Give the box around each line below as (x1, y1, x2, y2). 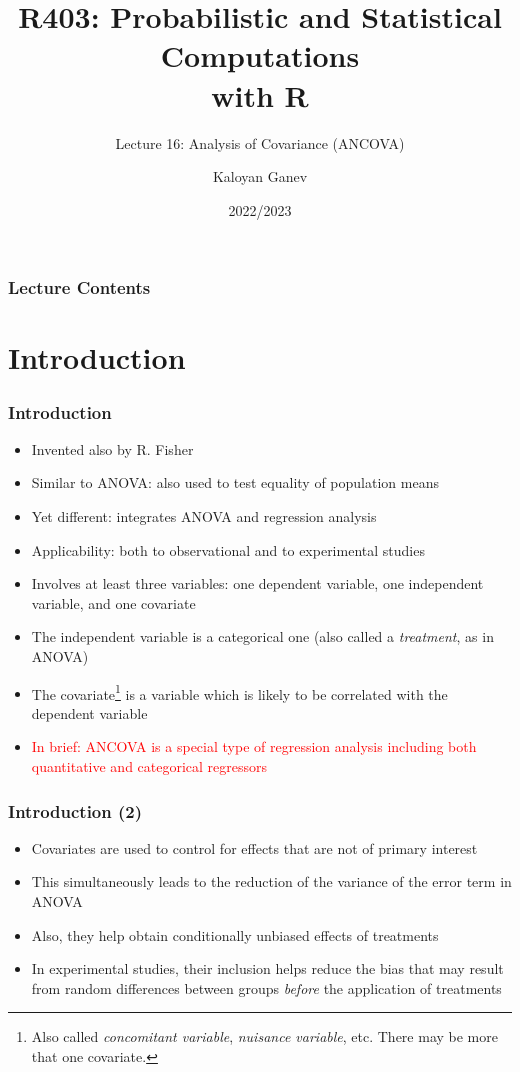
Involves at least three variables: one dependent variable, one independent (31, 573, 484, 594)
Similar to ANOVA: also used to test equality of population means (31, 472, 439, 493)
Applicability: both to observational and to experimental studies (31, 539, 425, 560)
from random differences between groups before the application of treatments (31, 977, 502, 998)
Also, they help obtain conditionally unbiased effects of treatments (31, 924, 439, 945)
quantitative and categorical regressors (31, 755, 268, 776)
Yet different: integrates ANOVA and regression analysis (31, 505, 377, 526)
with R (211, 74, 309, 115)
